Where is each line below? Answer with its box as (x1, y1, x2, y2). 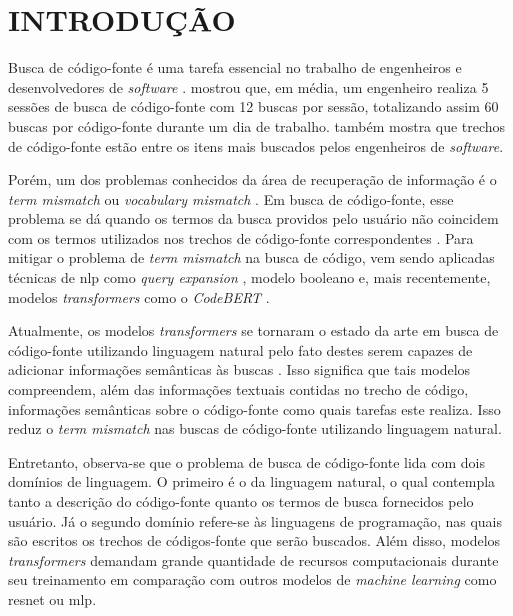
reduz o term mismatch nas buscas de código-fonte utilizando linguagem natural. (8, 418, 502, 439)
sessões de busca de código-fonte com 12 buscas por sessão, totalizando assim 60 (8, 96, 499, 117)
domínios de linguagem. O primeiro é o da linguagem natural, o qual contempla (8, 471, 496, 492)
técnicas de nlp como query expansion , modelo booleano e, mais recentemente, (8, 267, 491, 288)
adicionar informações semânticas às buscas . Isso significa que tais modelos (8, 359, 471, 380)
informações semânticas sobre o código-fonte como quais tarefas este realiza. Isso (8, 398, 501, 419)
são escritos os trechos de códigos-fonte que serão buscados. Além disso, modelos (8, 530, 501, 551)
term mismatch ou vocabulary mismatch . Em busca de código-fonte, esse (8, 188, 454, 209)
